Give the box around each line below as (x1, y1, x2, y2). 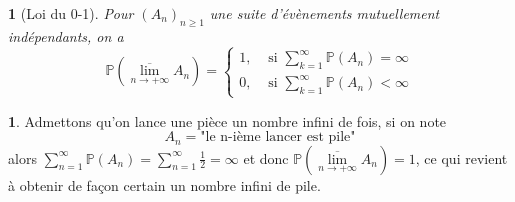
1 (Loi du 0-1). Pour (8, 3, 134, 23)
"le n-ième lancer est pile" (200, 130, 356, 145)
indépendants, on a (8, 25, 124, 46)
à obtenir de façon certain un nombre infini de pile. (8, 174, 321, 195)
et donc (243, 147, 289, 168)
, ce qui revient (415, 147, 508, 168)
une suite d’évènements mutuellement (209, 3, 440, 23)
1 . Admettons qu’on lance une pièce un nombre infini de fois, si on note (8, 110, 447, 131)
